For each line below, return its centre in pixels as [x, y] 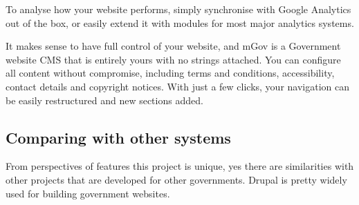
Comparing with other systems [118, 137]
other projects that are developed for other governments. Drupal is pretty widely [176, 179]
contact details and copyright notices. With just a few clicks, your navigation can [177, 86]
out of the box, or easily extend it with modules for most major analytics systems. [180, 22]
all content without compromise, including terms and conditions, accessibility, [170, 73]
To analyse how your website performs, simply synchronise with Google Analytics [178, 9]
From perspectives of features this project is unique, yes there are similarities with [180, 166]
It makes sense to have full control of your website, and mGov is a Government [173, 46]
